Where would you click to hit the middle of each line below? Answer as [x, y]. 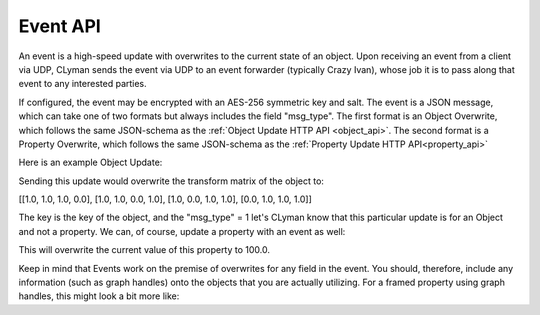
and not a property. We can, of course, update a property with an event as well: [182, 231]
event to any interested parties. [82, 84]
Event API [60, 26]
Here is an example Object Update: [90, 162]
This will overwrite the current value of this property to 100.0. [144, 250]
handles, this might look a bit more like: [99, 296]
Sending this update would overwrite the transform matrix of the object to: [171, 181]
